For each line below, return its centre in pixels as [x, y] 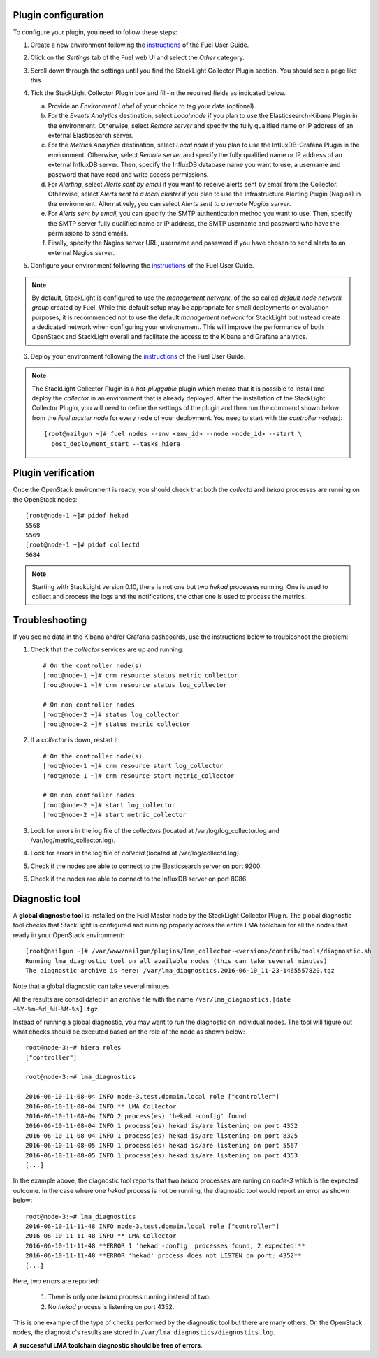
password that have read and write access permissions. [128, 174]
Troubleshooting [50, 620]
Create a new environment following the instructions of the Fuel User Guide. [140, 45]
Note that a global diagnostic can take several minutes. [92, 986]
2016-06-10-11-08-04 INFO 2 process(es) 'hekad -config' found [136, 1116]
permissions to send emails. [88, 233]
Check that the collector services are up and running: [107, 649]
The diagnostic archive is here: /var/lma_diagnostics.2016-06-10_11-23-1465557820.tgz [180, 970]
